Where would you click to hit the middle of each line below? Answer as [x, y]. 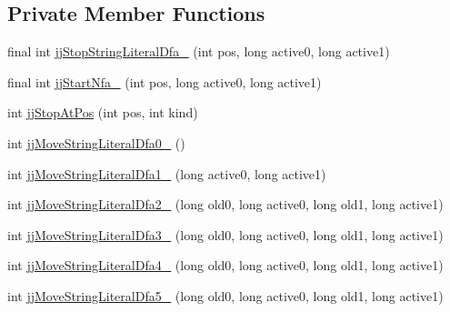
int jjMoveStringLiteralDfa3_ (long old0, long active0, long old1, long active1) [225, 234]
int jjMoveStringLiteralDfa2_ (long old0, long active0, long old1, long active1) [225, 204]
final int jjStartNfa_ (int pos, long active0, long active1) [165, 81]
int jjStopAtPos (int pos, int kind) [103, 112]
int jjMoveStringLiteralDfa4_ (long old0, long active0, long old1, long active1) [225, 265]
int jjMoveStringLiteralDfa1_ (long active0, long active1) [167, 173]
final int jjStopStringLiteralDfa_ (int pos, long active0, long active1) [199, 51]
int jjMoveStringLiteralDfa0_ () [96, 142]
